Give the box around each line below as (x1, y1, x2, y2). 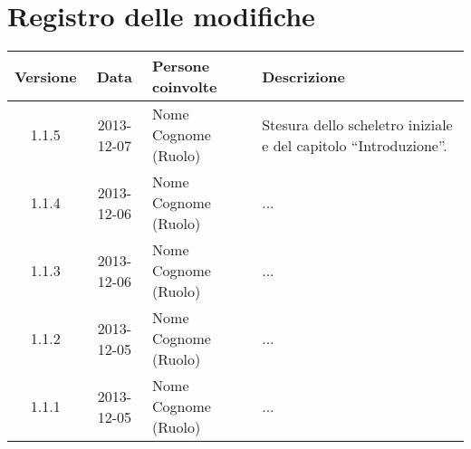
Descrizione (262, 65, 346, 87)
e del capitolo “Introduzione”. (262, 134, 447, 156)
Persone (152, 55, 210, 77)
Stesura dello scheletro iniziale (262, 113, 453, 135)
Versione (14, 65, 77, 87)
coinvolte (152, 76, 217, 98)
